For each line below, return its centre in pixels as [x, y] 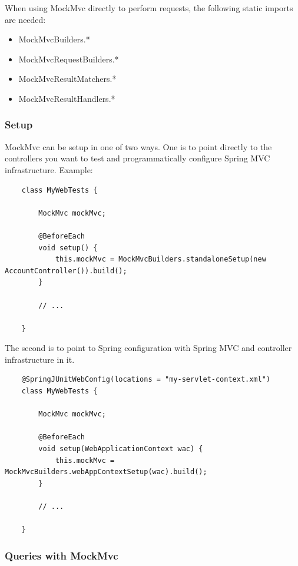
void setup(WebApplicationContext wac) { [121, 449]
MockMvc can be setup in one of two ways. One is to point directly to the [138, 146]
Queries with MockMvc [62, 555]
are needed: [25, 19]
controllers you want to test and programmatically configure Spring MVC [138, 158]
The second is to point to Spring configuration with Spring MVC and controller [148, 348]
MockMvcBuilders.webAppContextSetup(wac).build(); [106, 472]
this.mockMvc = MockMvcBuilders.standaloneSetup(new [160, 259]
